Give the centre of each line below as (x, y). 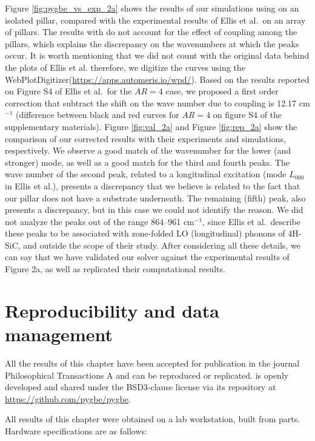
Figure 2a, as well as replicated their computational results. (115, 269)
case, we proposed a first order (222, 91)
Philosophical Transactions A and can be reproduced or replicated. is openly (147, 375)
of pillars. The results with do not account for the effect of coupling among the (151, 32)
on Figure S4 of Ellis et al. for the (68, 91)
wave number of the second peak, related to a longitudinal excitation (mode (146, 174)
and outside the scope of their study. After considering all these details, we (162, 245)
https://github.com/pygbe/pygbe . (68, 398)
